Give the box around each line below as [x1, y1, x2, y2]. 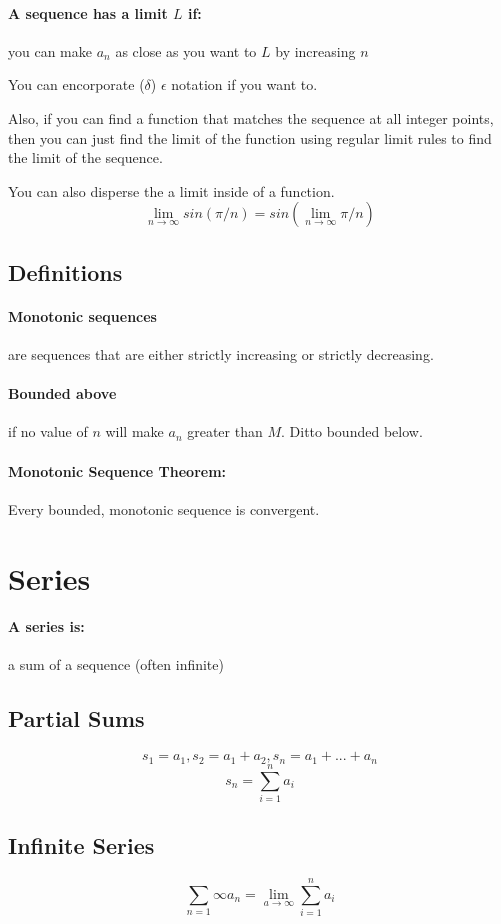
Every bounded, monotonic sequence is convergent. [8, 498, 320, 519]
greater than [187, 421, 263, 442]
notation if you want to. [171, 74, 318, 95]
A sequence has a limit [8, 2, 168, 23]
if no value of [8, 421, 88, 442]
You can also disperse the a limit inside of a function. [8, 180, 335, 201]
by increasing [275, 40, 356, 61]
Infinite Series [8, 830, 155, 861]
